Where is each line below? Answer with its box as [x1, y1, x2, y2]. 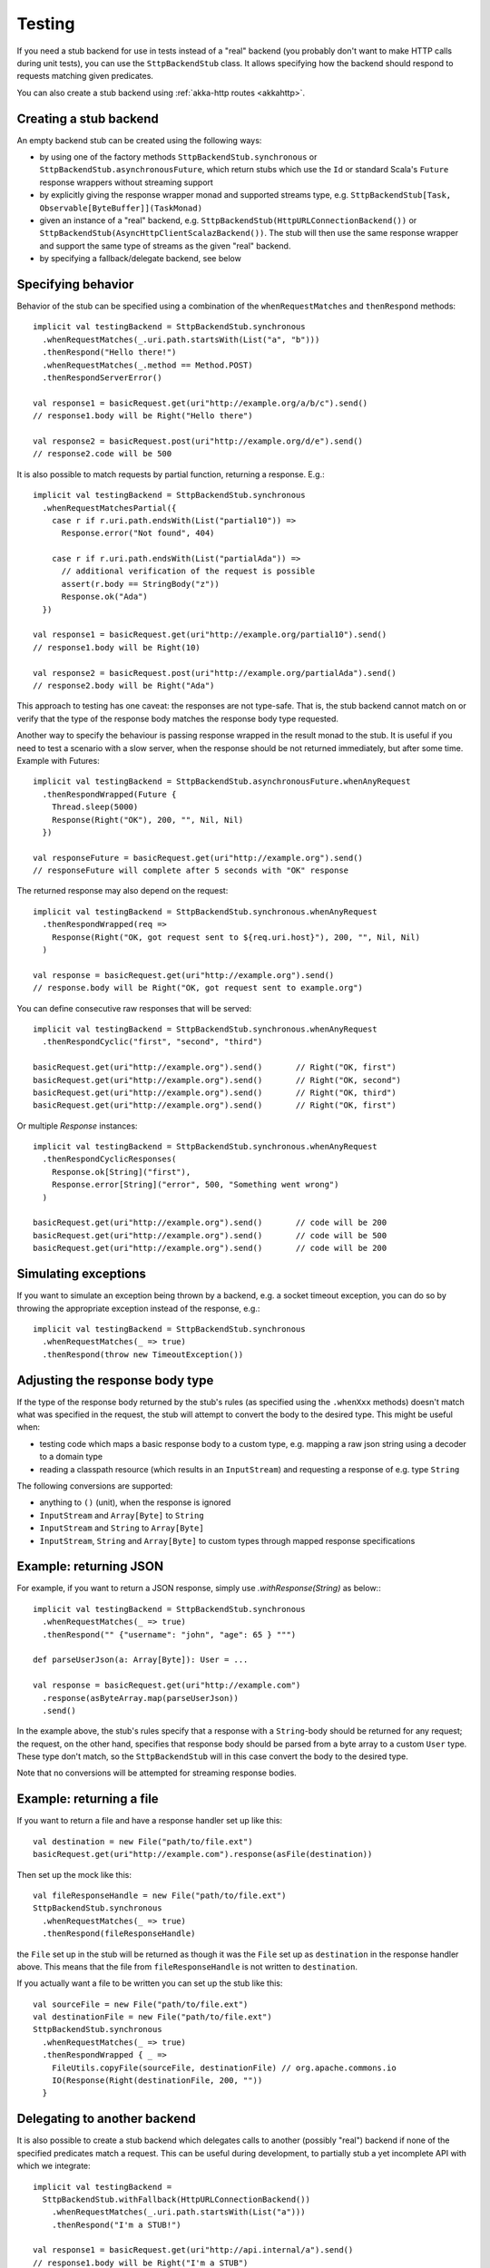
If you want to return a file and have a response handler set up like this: [16, 1815, 283, 1826]
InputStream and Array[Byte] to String [39, 1510, 204, 1520]
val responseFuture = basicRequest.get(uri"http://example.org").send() [33, 853, 363, 863]
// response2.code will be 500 [33, 449, 172, 459]
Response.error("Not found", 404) [61, 528, 215, 539]
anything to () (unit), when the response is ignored [39, 1497, 231, 1508]
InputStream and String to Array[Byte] [39, 1522, 204, 1533]
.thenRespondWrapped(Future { [42, 789, 177, 799]
